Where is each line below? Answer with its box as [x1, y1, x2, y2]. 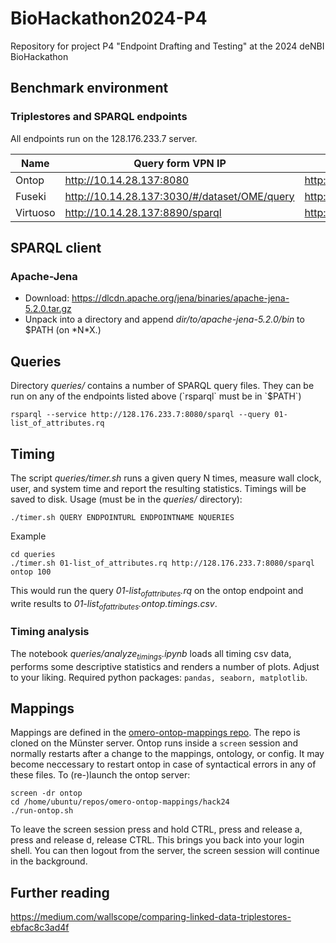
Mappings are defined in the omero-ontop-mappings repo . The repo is [10, 727, 301, 739]
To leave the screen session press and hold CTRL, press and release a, [10, 823, 303, 836]
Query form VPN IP [133, 156, 227, 170]
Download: [24, 292, 70, 304]
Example [10, 530, 47, 542]
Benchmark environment [10, 80, 169, 97]
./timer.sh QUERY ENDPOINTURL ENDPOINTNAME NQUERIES [10, 512, 235, 522]
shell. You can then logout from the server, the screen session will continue [10, 845, 320, 857]
